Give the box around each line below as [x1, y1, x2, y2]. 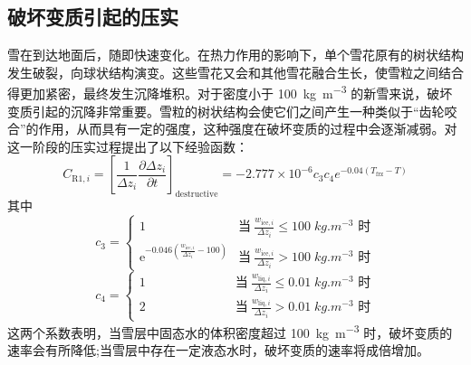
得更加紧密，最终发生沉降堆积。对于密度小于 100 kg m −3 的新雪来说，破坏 [7, 81, 453, 103]
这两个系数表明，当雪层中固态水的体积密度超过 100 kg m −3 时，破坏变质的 [7, 321, 453, 342]
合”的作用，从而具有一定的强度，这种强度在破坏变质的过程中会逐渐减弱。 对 [7, 119, 457, 138]
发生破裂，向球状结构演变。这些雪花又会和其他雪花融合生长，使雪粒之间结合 [7, 62, 464, 81]
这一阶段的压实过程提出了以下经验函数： [7, 136, 248, 155]
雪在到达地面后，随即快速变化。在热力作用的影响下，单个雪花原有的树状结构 [7, 45, 464, 64]
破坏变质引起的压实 [7, 3, 178, 31]
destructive [175, 190, 218, 200]
